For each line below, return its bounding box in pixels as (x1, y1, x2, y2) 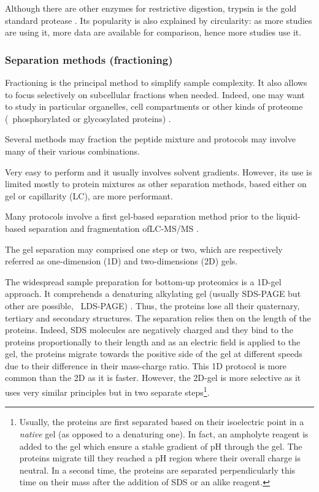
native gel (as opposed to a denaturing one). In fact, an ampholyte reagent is (19, 427, 309, 440)
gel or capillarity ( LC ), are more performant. (5, 189, 173, 202)
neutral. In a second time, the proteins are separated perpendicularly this (19, 463, 296, 476)
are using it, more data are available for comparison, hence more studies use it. (5, 26, 302, 39)
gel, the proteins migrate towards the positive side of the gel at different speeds (5, 347, 302, 360)
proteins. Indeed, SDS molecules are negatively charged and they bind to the (5, 323, 293, 336)
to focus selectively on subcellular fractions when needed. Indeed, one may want (5, 88, 305, 101)
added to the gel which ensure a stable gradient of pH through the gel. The (19, 439, 302, 452)
